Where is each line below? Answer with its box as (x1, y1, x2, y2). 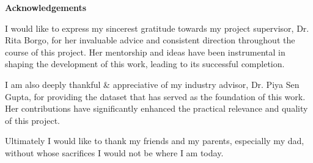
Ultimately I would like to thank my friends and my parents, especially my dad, (5, 134, 304, 147)
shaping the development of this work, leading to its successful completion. (5, 57, 285, 70)
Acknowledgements (5, 1, 87, 13)
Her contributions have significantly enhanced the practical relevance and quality (5, 102, 308, 115)
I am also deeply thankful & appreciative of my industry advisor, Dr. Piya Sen (5, 78, 300, 90)
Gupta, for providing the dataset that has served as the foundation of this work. (5, 90, 306, 103)
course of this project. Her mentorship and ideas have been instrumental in (5, 45, 285, 58)
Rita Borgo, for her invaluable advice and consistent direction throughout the (5, 34, 295, 46)
